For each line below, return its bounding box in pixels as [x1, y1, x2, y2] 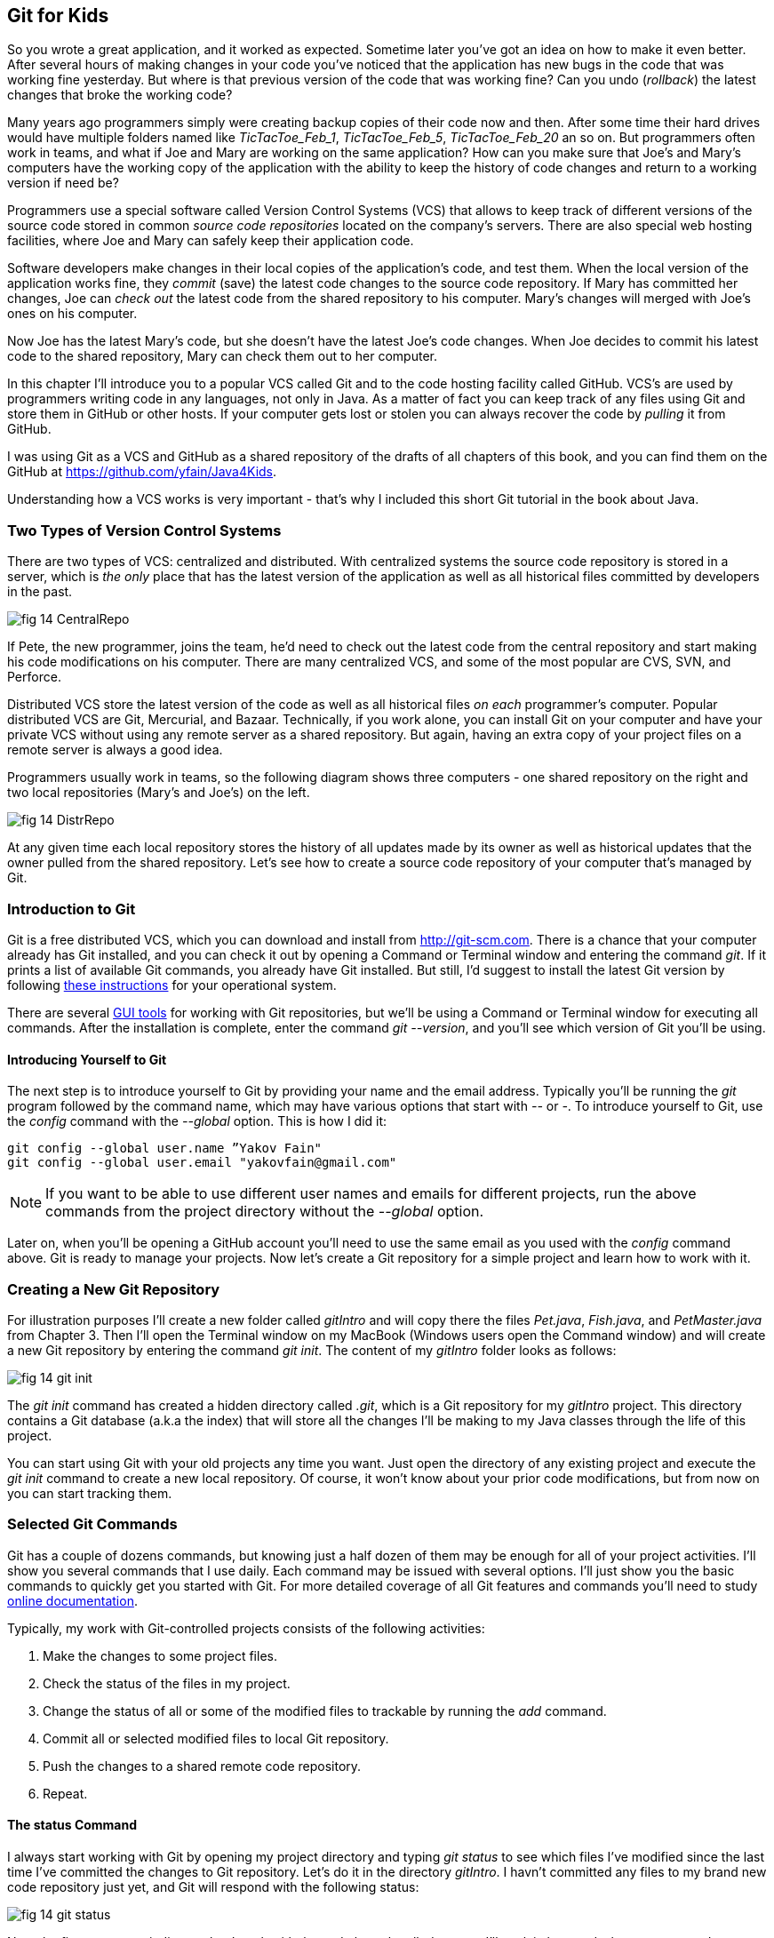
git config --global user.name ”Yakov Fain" [7, 1141, 323, 1156]
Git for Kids [7, 4, 109, 27]
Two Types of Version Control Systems [7, 521, 282, 539]
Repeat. [43, 1785, 88, 1801]
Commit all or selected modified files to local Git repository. [43, 1730, 389, 1746]
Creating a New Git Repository [7, 1280, 220, 1298]
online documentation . [7, 1592, 138, 1608]
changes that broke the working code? [7, 87, 233, 103]
